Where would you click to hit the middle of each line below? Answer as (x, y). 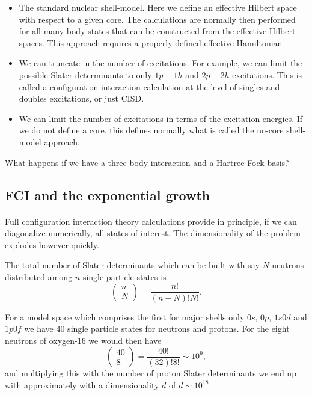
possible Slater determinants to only (85, 74)
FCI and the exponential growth (108, 194)
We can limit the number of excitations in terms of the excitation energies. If (161, 118)
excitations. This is (267, 74)
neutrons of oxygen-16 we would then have (83, 340)
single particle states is (124, 276)
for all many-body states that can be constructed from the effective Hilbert (157, 31)
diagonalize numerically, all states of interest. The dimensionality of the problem (153, 233)
